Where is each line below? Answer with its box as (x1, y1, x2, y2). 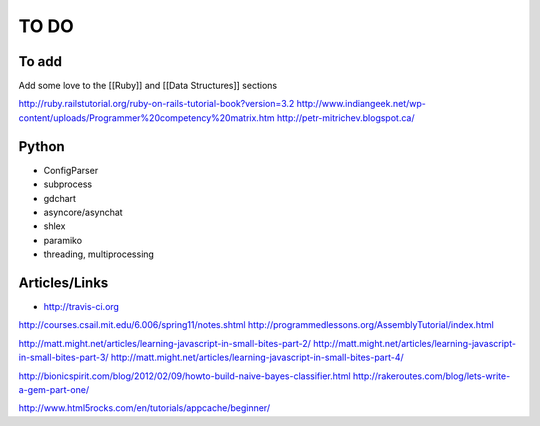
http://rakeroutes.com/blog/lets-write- (352, 370, 511, 382)
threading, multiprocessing (43, 248, 155, 260)
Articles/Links (18, 274, 109, 291)
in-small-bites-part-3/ (18, 351, 109, 364)
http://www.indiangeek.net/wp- (296, 98, 427, 110)
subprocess (43, 178, 93, 190)
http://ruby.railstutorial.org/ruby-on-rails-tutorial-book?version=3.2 (18, 98, 295, 110)
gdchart (43, 192, 77, 204)
